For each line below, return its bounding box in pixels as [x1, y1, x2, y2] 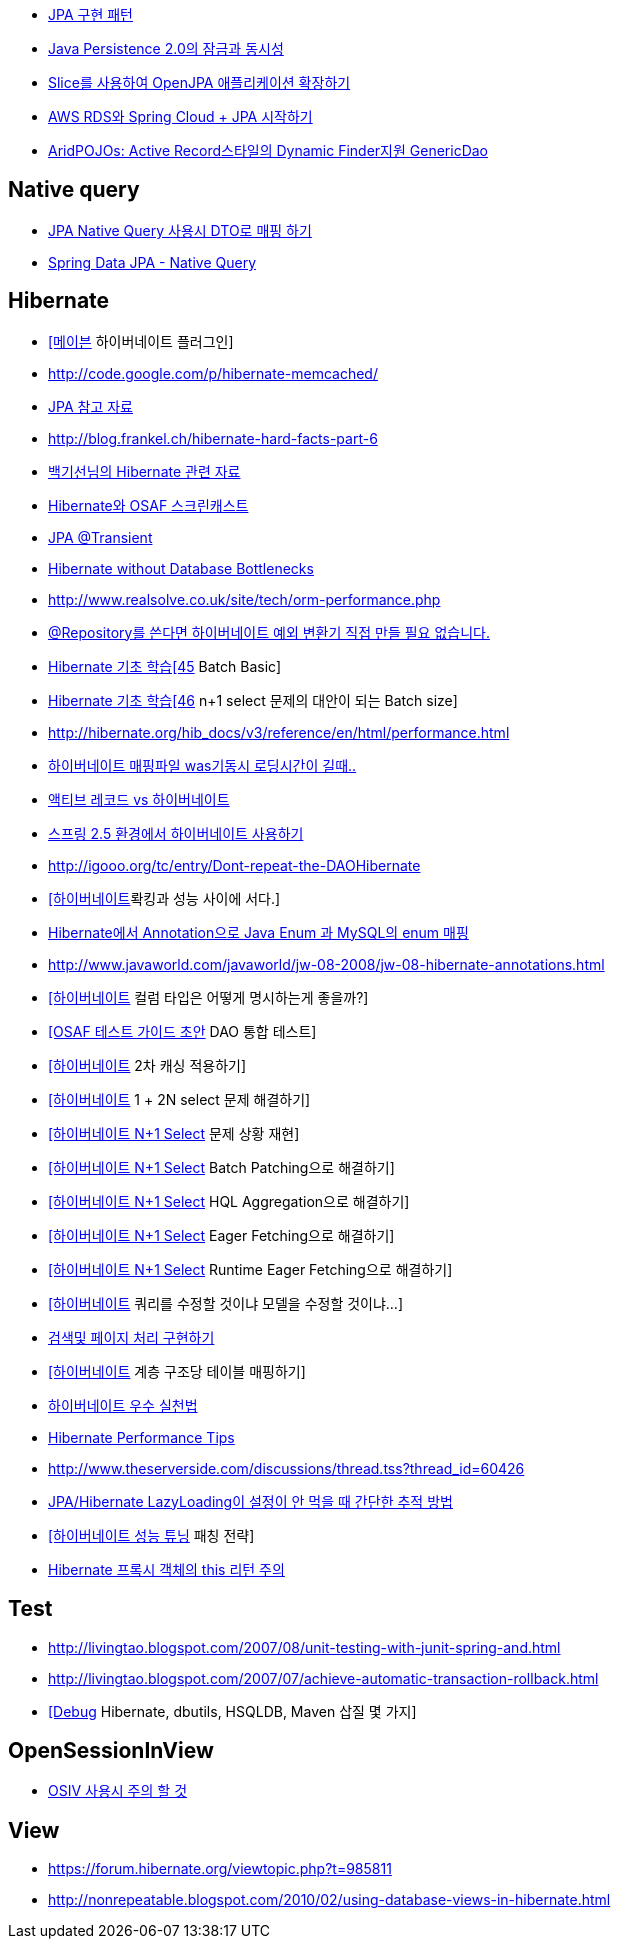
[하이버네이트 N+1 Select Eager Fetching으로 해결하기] [48, 1226, 395, 1244]
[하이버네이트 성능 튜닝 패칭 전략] [48, 1526, 255, 1544]
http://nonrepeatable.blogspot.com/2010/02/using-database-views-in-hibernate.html [48, 1891, 611, 1909]
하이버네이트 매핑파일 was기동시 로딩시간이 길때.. [48, 756, 357, 774]
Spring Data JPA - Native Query [48, 253, 257, 271]
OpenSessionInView [8, 1737, 214, 1763]
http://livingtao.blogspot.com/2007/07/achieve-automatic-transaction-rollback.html [48, 1669, 599, 1687]
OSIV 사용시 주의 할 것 [48, 1782, 188, 1800]
